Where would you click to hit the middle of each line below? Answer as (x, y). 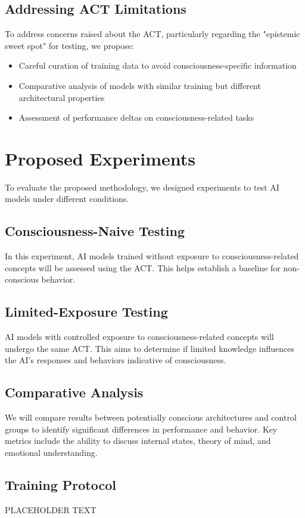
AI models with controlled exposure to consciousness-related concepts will (139, 337)
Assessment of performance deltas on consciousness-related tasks (136, 117)
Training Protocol (61, 485)
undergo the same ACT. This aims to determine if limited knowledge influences (150, 348)
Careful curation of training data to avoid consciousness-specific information (158, 65)
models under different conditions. (67, 199)
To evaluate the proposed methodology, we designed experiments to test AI (142, 187)
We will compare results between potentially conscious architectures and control (151, 417)
